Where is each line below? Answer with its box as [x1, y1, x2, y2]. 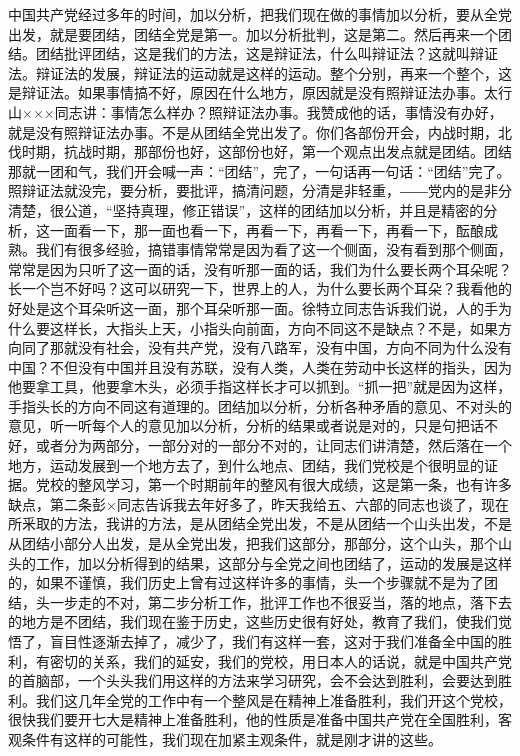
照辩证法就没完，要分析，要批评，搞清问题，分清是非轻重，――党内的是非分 [8, 180, 512, 201]
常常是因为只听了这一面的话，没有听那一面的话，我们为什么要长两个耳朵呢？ [8, 258, 512, 279]
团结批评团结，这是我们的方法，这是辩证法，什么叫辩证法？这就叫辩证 [35, 43, 498, 64]
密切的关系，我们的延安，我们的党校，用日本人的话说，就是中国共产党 [49, 650, 512, 671]
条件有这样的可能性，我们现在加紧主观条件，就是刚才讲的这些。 [21, 728, 442, 749]
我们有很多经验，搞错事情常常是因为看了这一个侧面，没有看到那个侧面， [35, 239, 512, 260]
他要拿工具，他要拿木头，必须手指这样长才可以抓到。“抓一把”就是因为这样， [8, 376, 512, 397]
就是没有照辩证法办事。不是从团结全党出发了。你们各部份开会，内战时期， [8, 121, 498, 142]
